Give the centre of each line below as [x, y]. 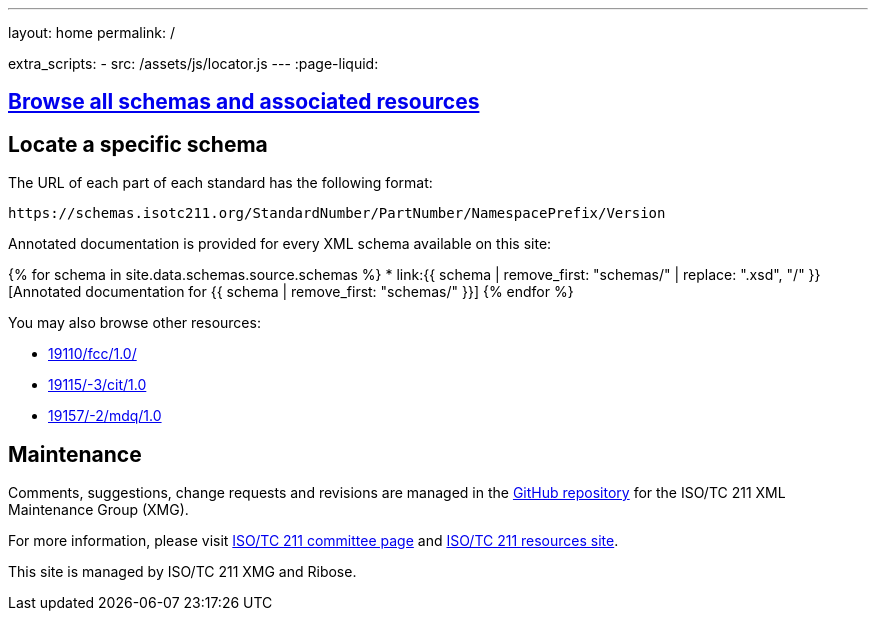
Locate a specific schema [138, 144]
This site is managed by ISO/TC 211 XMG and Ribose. [182, 572]
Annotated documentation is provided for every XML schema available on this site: [280, 244]
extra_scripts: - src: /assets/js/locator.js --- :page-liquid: [193, 63]
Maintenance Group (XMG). [98, 510]
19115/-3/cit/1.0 [97, 385]
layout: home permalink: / [92, 32]
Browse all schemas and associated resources [244, 102]
